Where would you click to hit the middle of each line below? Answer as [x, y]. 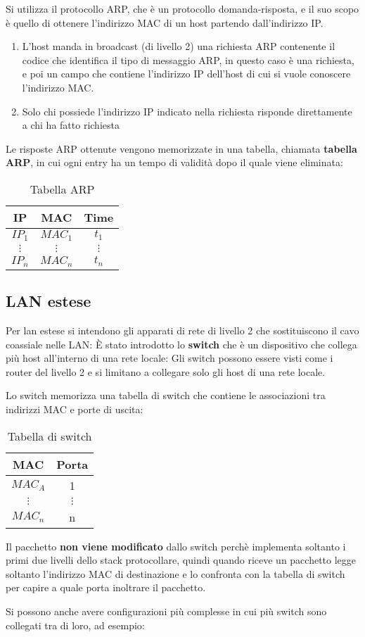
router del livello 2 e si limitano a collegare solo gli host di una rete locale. [166, 371]
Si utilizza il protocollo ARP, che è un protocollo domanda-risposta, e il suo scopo [182, 8]
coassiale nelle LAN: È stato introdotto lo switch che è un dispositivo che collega [181, 344]
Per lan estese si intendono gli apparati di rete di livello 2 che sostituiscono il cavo [182, 330]
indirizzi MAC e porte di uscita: [75, 409]
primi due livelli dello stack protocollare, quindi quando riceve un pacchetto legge [181, 560]
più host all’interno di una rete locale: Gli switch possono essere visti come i [169, 358]
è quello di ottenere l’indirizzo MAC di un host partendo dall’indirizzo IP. [165, 22]
